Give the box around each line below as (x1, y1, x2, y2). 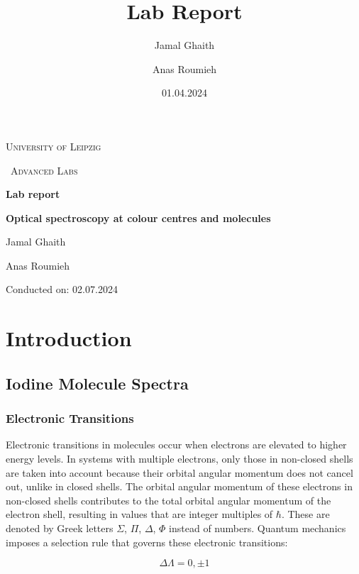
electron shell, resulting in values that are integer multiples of (6, 507, 273, 521)
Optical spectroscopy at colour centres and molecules (6, 210, 271, 225)
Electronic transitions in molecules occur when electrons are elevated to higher (6, 437, 347, 452)
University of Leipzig (6, 138, 101, 153)
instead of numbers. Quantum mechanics (169, 521, 346, 535)
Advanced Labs (10, 162, 78, 177)
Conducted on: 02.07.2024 (6, 282, 118, 297)
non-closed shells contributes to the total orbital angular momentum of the (6, 492, 331, 507)
